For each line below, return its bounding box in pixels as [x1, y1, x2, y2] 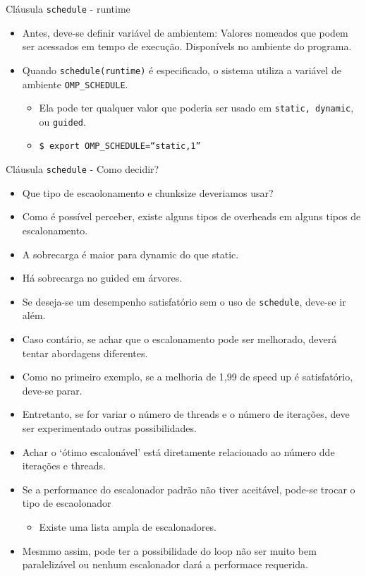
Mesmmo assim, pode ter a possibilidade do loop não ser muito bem [22, 543, 317, 558]
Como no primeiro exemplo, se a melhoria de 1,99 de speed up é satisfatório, [22, 369, 353, 384]
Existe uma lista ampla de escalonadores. [39, 519, 216, 534]
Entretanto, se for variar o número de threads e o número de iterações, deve [22, 407, 350, 421]
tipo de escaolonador [22, 496, 111, 510]
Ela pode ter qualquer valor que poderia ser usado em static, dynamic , [39, 100, 354, 115]
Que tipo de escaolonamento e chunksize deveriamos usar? [22, 185, 274, 200]
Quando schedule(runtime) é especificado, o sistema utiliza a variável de [22, 62, 341, 77]
